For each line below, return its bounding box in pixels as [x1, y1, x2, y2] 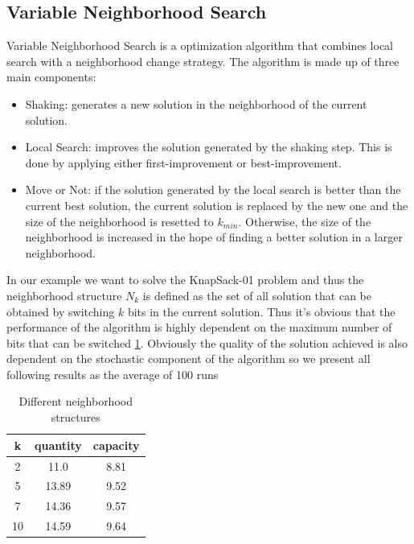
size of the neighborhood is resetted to [25, 212, 214, 229]
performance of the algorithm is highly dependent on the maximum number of [6, 319, 392, 336]
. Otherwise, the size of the [238, 212, 371, 229]
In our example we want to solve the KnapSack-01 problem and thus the [6, 271, 364, 288]
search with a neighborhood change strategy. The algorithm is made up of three [6, 52, 400, 69]
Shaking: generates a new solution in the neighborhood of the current [25, 95, 367, 112]
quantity [35, 436, 82, 453]
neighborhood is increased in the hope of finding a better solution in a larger [25, 229, 403, 245]
